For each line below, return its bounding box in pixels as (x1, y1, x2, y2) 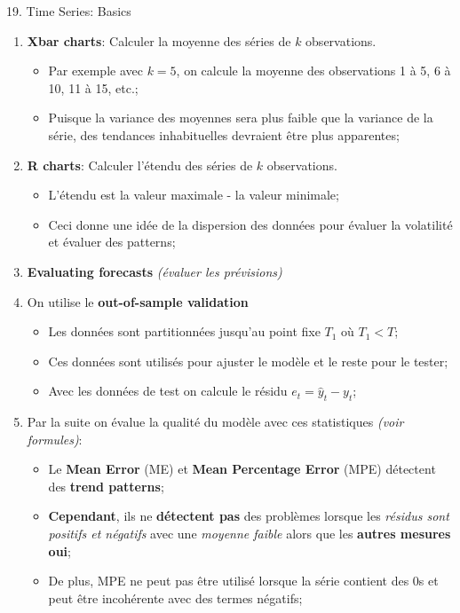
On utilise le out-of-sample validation (27, 292, 249, 310)
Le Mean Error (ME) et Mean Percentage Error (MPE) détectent (48, 460, 436, 478)
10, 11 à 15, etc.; (48, 78, 139, 97)
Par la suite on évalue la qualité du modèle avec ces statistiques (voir (27, 413, 404, 431)
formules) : (27, 429, 83, 448)
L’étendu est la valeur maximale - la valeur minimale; (48, 185, 339, 204)
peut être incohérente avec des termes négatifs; (48, 588, 303, 607)
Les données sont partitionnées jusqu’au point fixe (48, 322, 321, 341)
